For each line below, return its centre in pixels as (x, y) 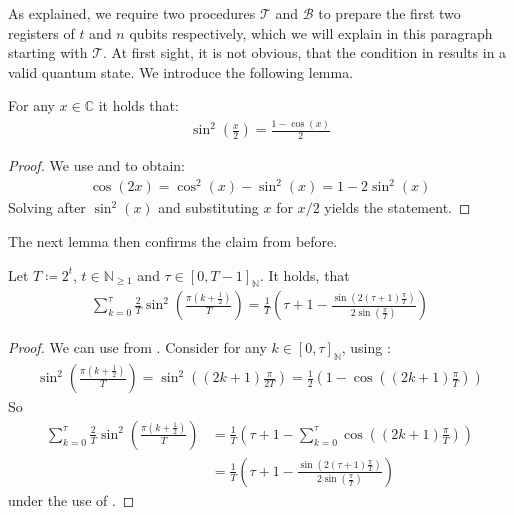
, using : (366, 347)
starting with (48, 52)
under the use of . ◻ (71, 499)
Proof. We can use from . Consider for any (137, 347)
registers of (41, 32)
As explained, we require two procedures (132, 13)
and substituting (208, 207)
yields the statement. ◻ (397, 207)
